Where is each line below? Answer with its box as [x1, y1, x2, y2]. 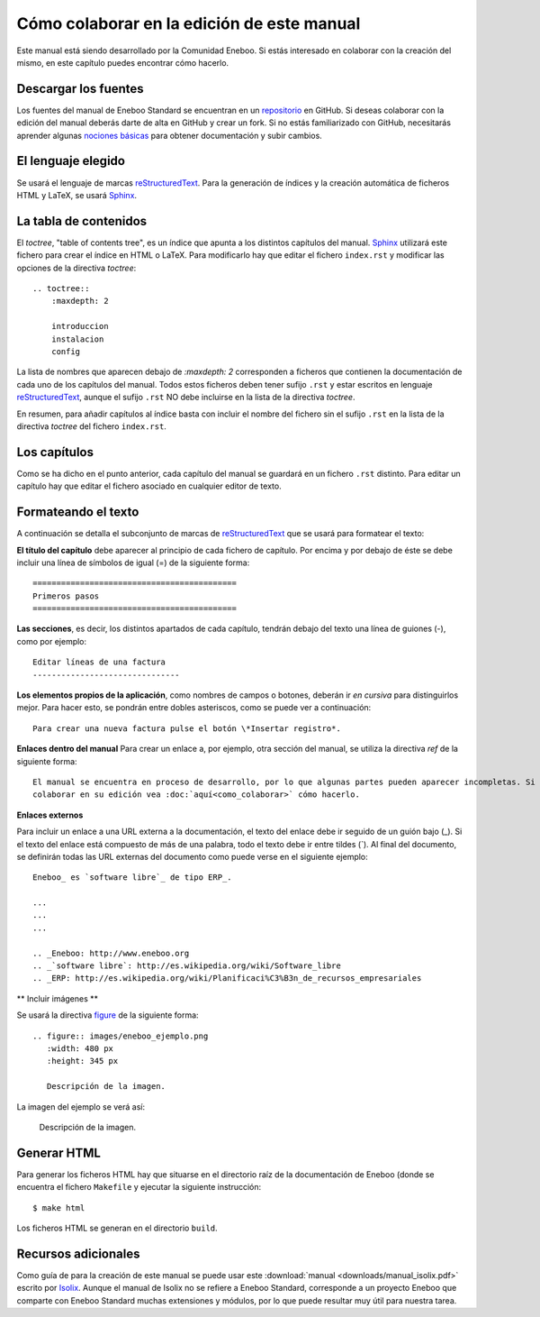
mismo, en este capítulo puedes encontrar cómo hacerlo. [16, 57, 229, 68]
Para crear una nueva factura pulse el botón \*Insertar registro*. [32, 723, 341, 734]
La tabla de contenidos [16, 213, 148, 229]
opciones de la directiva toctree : [16, 262, 137, 273]
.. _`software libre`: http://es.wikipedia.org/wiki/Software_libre [32, 961, 341, 971]
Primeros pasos [32, 590, 100, 601]
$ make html [32, 1203, 85, 1212]
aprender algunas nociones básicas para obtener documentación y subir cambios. [16, 130, 323, 141]
